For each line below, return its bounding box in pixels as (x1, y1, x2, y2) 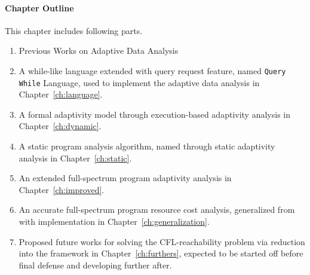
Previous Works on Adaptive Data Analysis (19, 44, 179, 57)
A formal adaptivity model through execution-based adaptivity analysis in (19, 108, 290, 120)
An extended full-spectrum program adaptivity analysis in (19, 172, 232, 184)
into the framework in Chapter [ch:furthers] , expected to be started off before (19, 247, 303, 259)
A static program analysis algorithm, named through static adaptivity (19, 140, 275, 152)
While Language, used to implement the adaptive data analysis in (19, 76, 260, 88)
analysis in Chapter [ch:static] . (19, 151, 132, 164)
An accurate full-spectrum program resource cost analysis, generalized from (19, 203, 295, 216)
